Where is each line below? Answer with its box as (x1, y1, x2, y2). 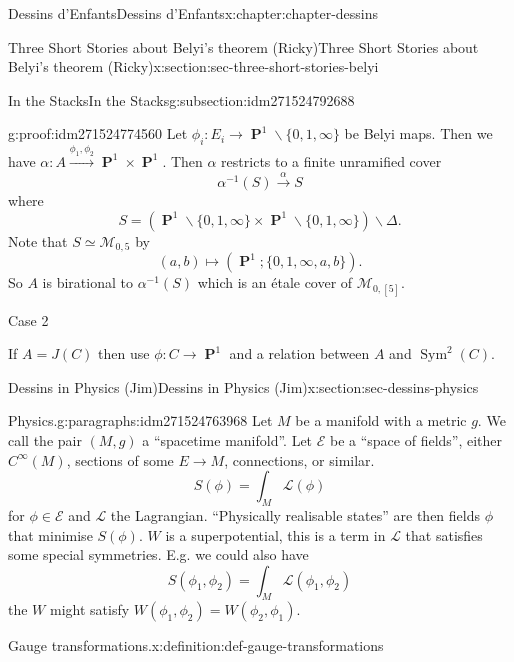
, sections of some (66, 449, 174, 470)
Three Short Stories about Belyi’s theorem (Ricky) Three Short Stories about (8, 36, 479, 57)
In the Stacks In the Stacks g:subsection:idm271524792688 (8, 89, 355, 110)
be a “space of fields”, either (329, 429, 503, 450)
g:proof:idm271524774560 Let (8, 123, 188, 144)
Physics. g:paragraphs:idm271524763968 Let (8, 410, 273, 431)
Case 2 (8, 309, 49, 330)
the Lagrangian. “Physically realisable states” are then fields (110, 504, 480, 525)
